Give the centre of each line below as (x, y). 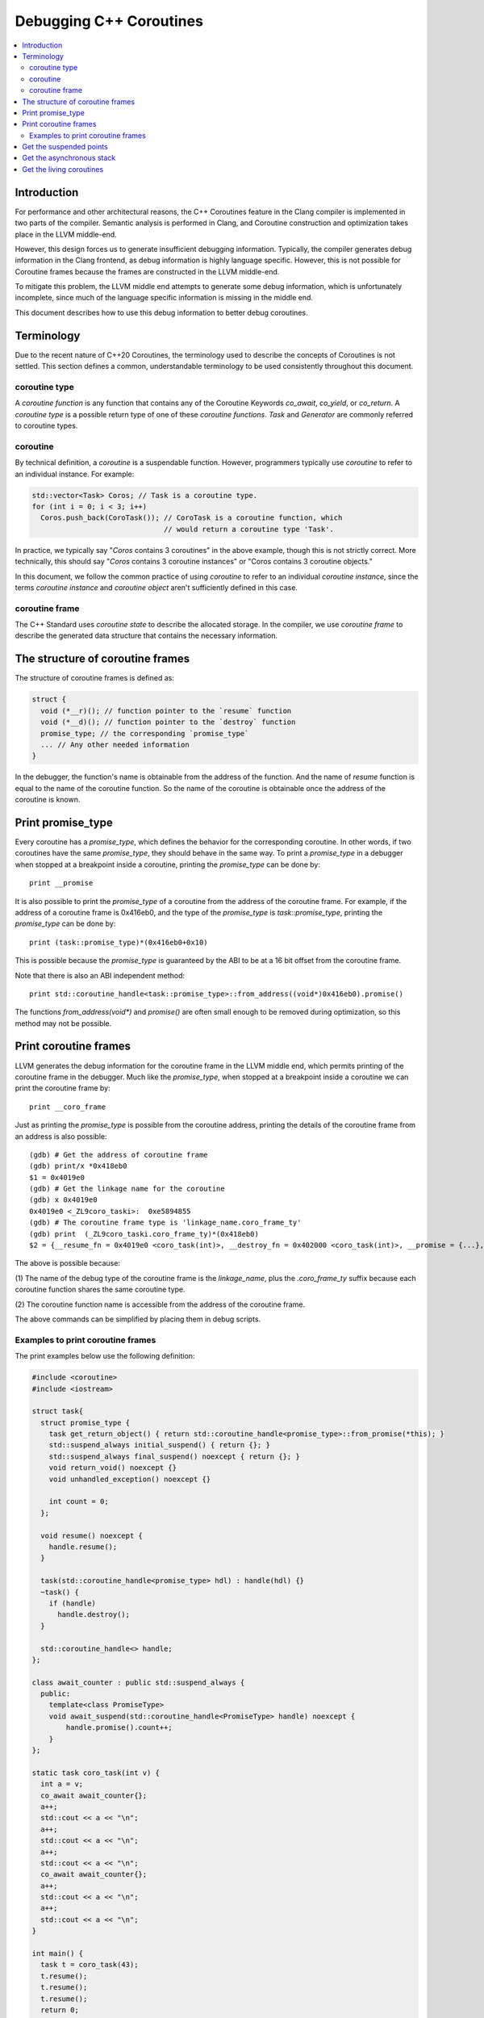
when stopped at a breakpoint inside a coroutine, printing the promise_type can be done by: (167, 865)
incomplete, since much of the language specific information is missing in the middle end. (164, 298)
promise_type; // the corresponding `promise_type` (145, 733)
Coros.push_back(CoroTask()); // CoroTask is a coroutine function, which (192, 518)
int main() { (58, 1954)
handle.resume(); (83, 1547)
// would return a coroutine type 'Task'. (249, 529)
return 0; (60, 2010)
